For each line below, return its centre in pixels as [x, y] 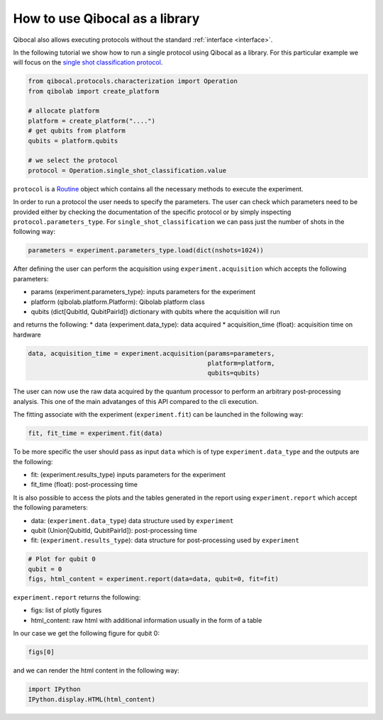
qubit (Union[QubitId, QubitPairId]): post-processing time [114, 530]
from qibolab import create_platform [94, 91]
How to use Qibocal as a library [106, 18]
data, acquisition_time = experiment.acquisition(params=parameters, [151, 353]
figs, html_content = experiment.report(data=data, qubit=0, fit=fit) [154, 579]
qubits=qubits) [234, 373]
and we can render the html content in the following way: [96, 670]
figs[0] [41, 652]
